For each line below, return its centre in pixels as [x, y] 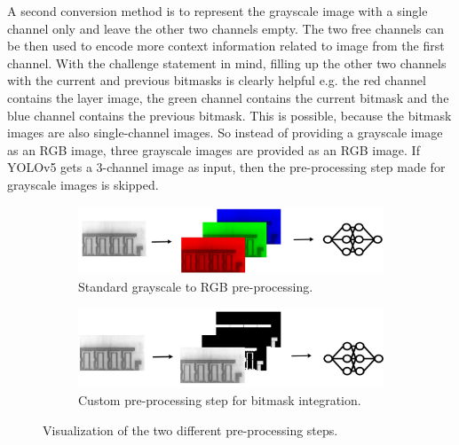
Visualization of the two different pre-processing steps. [190, 429]
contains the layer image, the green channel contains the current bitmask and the [228, 97]
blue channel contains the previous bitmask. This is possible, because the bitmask [229, 115]
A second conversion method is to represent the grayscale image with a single [218, 11]
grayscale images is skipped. [83, 184]
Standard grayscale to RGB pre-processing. [196, 286]
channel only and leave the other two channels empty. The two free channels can [226, 28]
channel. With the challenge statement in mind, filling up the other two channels [227, 62]
